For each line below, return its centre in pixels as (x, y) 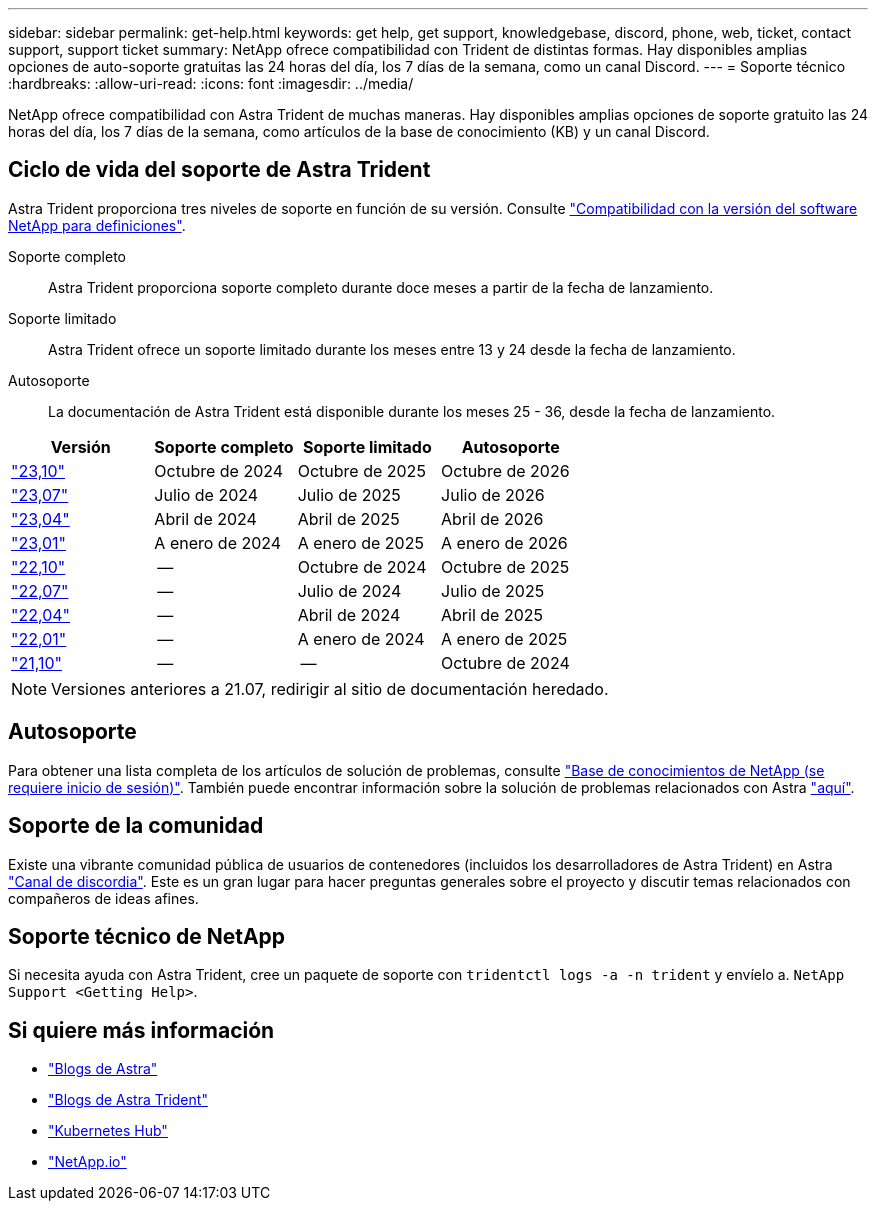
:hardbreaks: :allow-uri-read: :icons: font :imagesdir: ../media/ (211, 83)
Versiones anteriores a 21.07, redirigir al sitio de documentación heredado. (330, 688)
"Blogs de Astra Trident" (128, 1100)
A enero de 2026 (504, 542)
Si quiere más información (141, 1030)
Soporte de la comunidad (136, 826)
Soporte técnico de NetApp (147, 936)
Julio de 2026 (493, 494)
